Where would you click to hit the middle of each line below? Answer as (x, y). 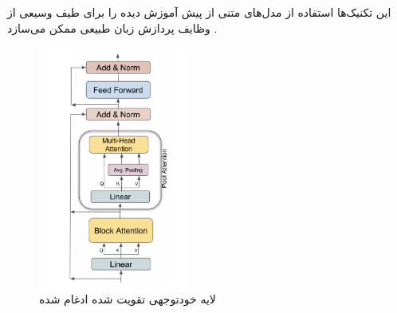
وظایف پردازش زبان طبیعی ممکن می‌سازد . (112, 27)
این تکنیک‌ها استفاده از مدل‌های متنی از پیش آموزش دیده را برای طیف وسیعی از (199, 12)
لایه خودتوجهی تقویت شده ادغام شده (128, 299)
